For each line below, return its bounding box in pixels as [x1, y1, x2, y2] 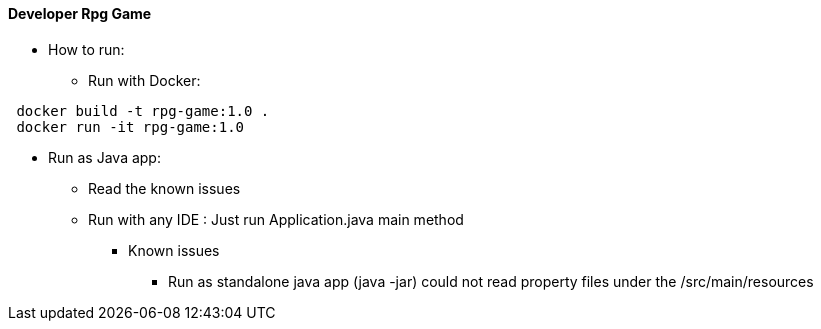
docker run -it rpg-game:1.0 [16, 118, 245, 135]
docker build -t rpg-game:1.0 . [16, 102, 270, 119]
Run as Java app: [48, 148, 161, 166]
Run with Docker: [88, 71, 201, 89]
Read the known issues [88, 179, 241, 197]
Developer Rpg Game [8, 5, 152, 22]
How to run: [48, 40, 125, 58]
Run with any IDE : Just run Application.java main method [88, 210, 464, 228]
